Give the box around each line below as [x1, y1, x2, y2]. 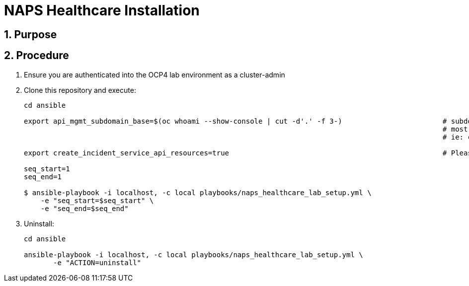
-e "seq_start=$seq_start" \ [40, 196, 154, 205]
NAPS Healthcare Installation [4, 2, 200, 19]
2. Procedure [4, 49, 69, 62]
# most [442, 125, 468, 133]
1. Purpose [4, 28, 57, 41]
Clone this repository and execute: [24, 85, 136, 94]
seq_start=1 [24, 164, 70, 173]
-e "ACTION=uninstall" [53, 258, 142, 267]
